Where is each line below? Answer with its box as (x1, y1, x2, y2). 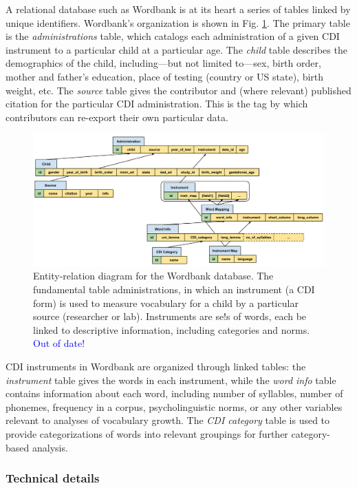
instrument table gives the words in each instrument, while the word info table (6, 372, 336, 387)
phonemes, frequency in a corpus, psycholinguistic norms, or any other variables (6, 399, 343, 414)
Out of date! (33, 336, 85, 350)
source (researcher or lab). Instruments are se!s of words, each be (33, 309, 307, 323)
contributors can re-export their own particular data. (6, 109, 228, 124)
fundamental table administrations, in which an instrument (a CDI (33, 282, 315, 297)
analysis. (32, 440, 68, 454)
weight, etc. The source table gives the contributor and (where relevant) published (6, 83, 351, 97)
